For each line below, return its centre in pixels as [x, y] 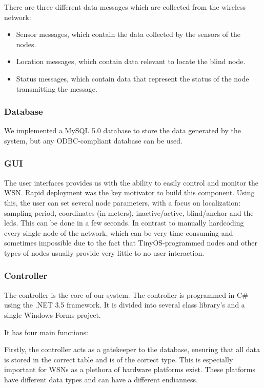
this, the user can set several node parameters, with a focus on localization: [123, 202]
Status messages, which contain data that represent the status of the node [133, 78]
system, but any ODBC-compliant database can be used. [93, 140]
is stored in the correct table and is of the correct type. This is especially [119, 359]
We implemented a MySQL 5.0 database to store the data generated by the [123, 130]
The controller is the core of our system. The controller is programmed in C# [126, 294]
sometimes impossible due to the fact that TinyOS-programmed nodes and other [131, 243]
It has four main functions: [46, 332]
